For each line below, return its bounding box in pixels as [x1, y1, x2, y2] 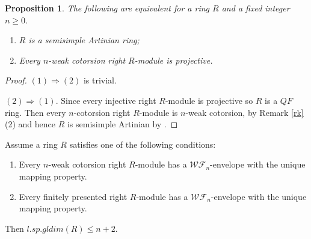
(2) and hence [5, 118, 55, 130]
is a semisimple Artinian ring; [28, 34, 140, 46]
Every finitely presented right [19, 190, 128, 202]
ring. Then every [5, 106, 66, 118]
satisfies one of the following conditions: [69, 138, 216, 150]
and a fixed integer [221, 2, 290, 14]
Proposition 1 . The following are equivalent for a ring [5, 2, 210, 14]
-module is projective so [165, 94, 253, 106]
